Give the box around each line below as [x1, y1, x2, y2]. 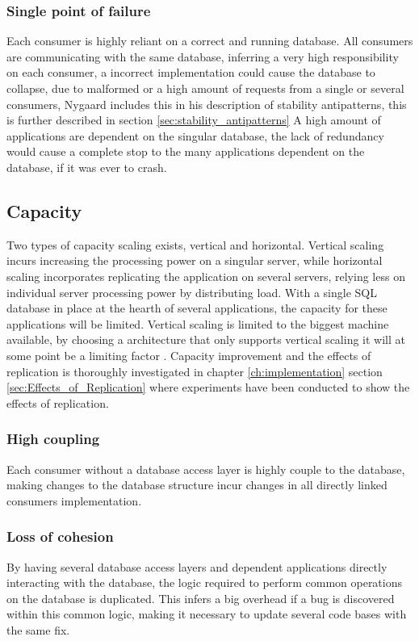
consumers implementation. [6, 492, 142, 509]
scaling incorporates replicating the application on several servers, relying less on [6, 267, 405, 284]
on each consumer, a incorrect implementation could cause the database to [6, 64, 375, 81]
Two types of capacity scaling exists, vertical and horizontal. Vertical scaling [6, 236, 384, 253]
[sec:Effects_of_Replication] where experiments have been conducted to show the [6, 379, 410, 396]
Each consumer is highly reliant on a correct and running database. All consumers [6, 32, 413, 49]
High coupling [6, 429, 100, 449]
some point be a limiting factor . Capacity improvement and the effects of [6, 346, 371, 363]
